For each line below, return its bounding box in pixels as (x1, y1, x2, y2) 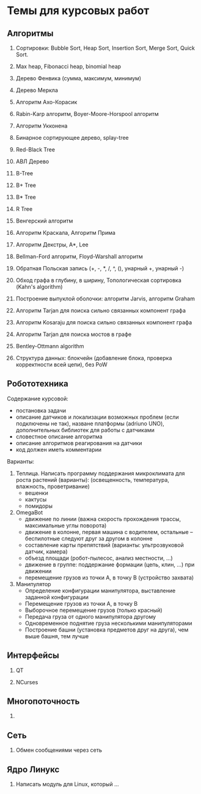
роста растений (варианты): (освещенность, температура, (15, 476, 170, 483)
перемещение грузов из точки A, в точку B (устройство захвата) (24, 574, 194, 581)
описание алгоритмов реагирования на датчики (15, 439, 142, 446)
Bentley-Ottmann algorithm (15, 343, 84, 349)
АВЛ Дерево (15, 158, 49, 165)
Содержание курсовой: (7, 395, 69, 402)
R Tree (15, 205, 33, 212)
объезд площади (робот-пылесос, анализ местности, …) (24, 554, 173, 562)
